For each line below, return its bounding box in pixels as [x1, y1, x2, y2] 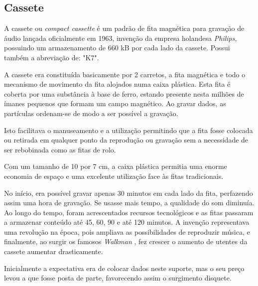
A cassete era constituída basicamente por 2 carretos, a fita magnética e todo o [4, 69, 246, 79]
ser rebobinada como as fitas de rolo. [4, 144, 116, 154]
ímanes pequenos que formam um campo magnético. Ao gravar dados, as [4, 98, 226, 109]
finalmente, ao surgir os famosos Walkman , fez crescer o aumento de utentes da [4, 236, 248, 247]
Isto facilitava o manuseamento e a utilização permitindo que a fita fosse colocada [4, 125, 253, 135]
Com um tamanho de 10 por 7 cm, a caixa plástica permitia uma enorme [4, 161, 227, 171]
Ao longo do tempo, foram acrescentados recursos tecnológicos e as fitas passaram [4, 207, 254, 217]
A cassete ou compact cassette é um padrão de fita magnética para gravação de [4, 23, 245, 33]
